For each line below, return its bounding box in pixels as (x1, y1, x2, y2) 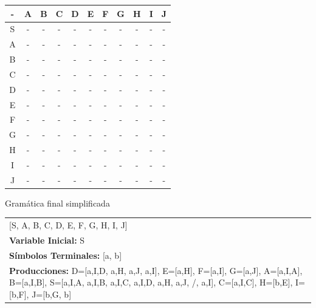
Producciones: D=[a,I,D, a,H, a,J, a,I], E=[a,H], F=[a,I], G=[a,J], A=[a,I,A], (9, 264, 303, 276)
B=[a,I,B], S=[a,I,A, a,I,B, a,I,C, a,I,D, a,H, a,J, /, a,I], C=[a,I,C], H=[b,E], (9, 276, 293, 289)
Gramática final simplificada (5, 196, 110, 209)
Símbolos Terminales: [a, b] (9, 248, 122, 261)
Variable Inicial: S (9, 234, 85, 247)
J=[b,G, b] (32, 287, 72, 300)
